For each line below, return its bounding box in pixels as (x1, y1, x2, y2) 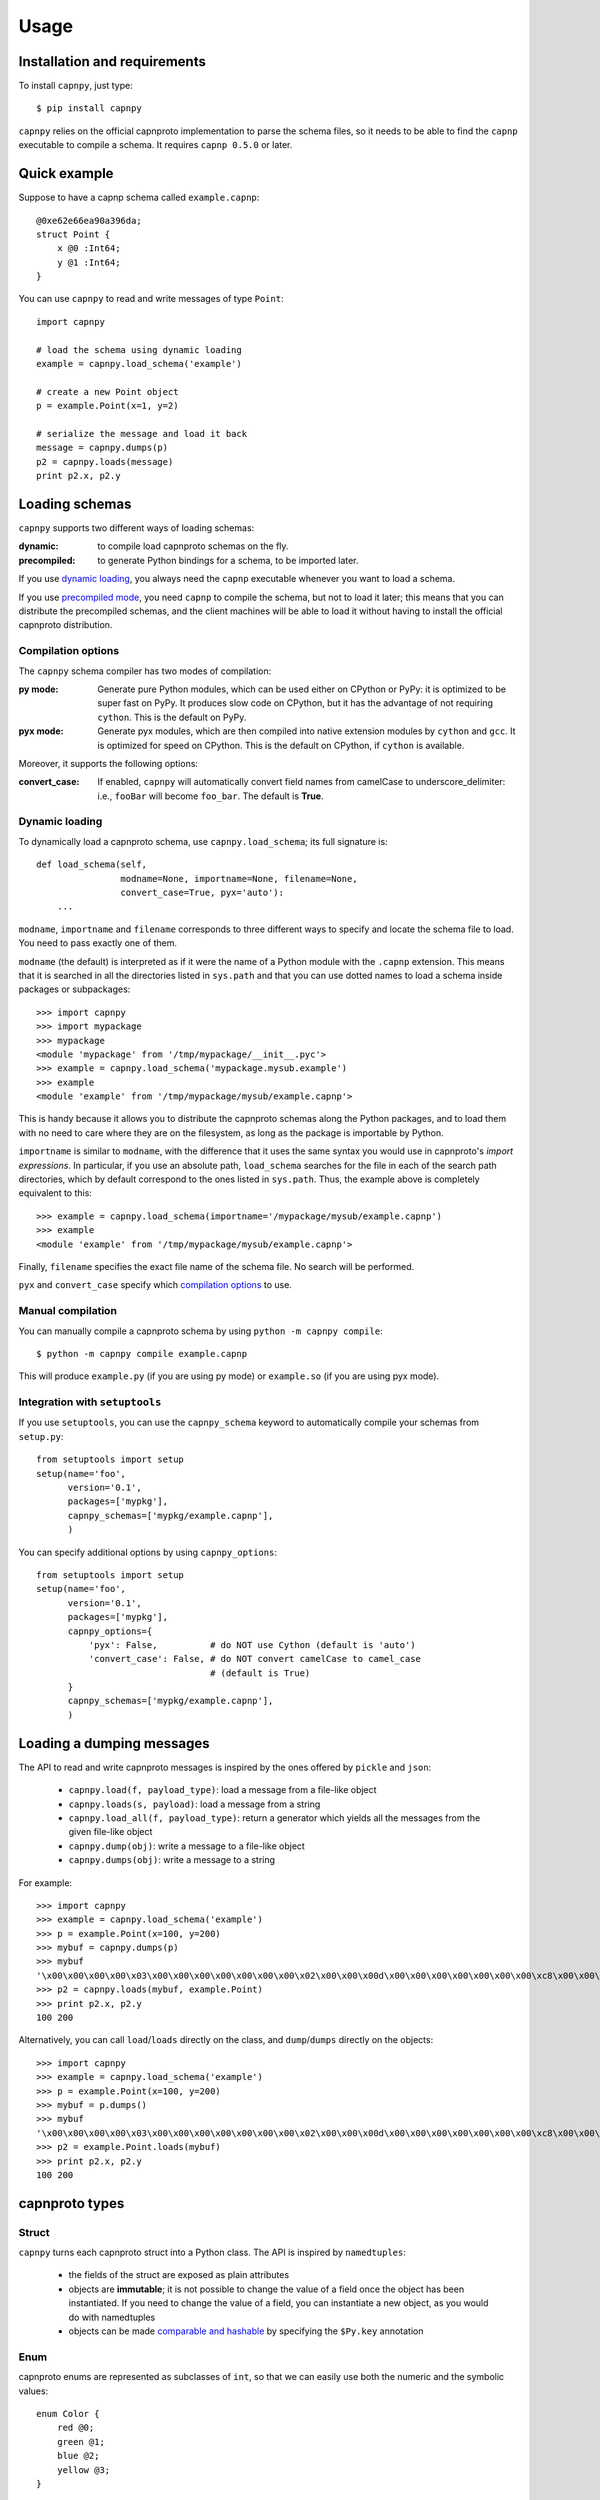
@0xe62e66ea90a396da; (36, 215, 142, 226)
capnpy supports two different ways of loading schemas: (18, 522, 255, 534)
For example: (18, 1876, 73, 1889)
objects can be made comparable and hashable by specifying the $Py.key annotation (68, 2325, 424, 2337)
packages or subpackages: (18, 983, 131, 995)
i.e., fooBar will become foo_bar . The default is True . (97, 790, 324, 802)
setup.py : (18, 1430, 64, 1442)
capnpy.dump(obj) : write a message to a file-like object (68, 1840, 305, 1852)
